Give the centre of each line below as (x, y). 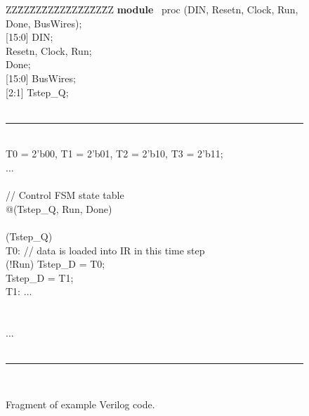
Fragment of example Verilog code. (80, 404)
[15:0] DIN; (29, 37)
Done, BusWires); (44, 23)
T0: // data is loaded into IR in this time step (105, 250)
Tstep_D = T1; (40, 277)
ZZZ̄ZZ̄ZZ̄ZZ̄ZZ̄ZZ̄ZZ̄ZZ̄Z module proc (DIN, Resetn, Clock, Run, (152, 9)
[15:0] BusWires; (41, 78)
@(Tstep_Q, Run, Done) (59, 208)
